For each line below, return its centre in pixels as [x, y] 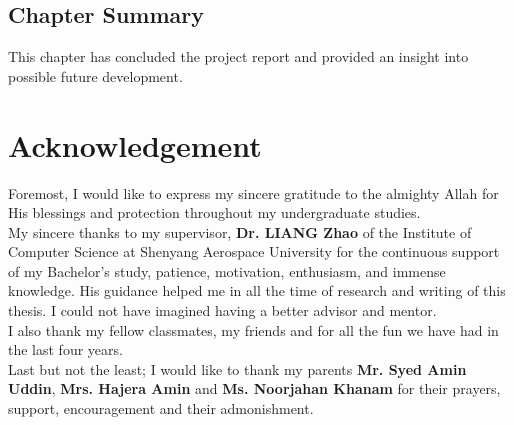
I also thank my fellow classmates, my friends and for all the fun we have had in [253, 329]
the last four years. [65, 349]
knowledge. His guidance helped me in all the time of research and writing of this [257, 290]
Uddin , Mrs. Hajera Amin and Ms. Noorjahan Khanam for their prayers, [254, 388]
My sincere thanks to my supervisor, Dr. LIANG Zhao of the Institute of [240, 231]
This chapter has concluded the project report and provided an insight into [238, 56]
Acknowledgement [135, 144]
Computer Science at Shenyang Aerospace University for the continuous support [254, 251]
